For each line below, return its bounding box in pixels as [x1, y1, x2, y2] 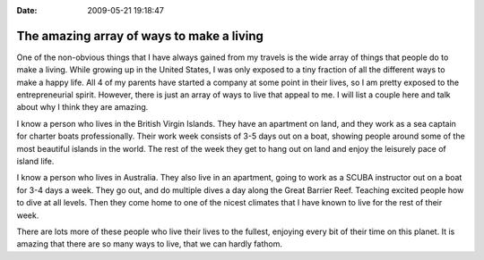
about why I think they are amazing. [16, 102, 149, 113]
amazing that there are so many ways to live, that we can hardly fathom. [16, 239, 282, 249]
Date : [16, 5, 38, 15]
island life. [16, 156, 55, 167]
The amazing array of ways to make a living [16, 28, 264, 44]
